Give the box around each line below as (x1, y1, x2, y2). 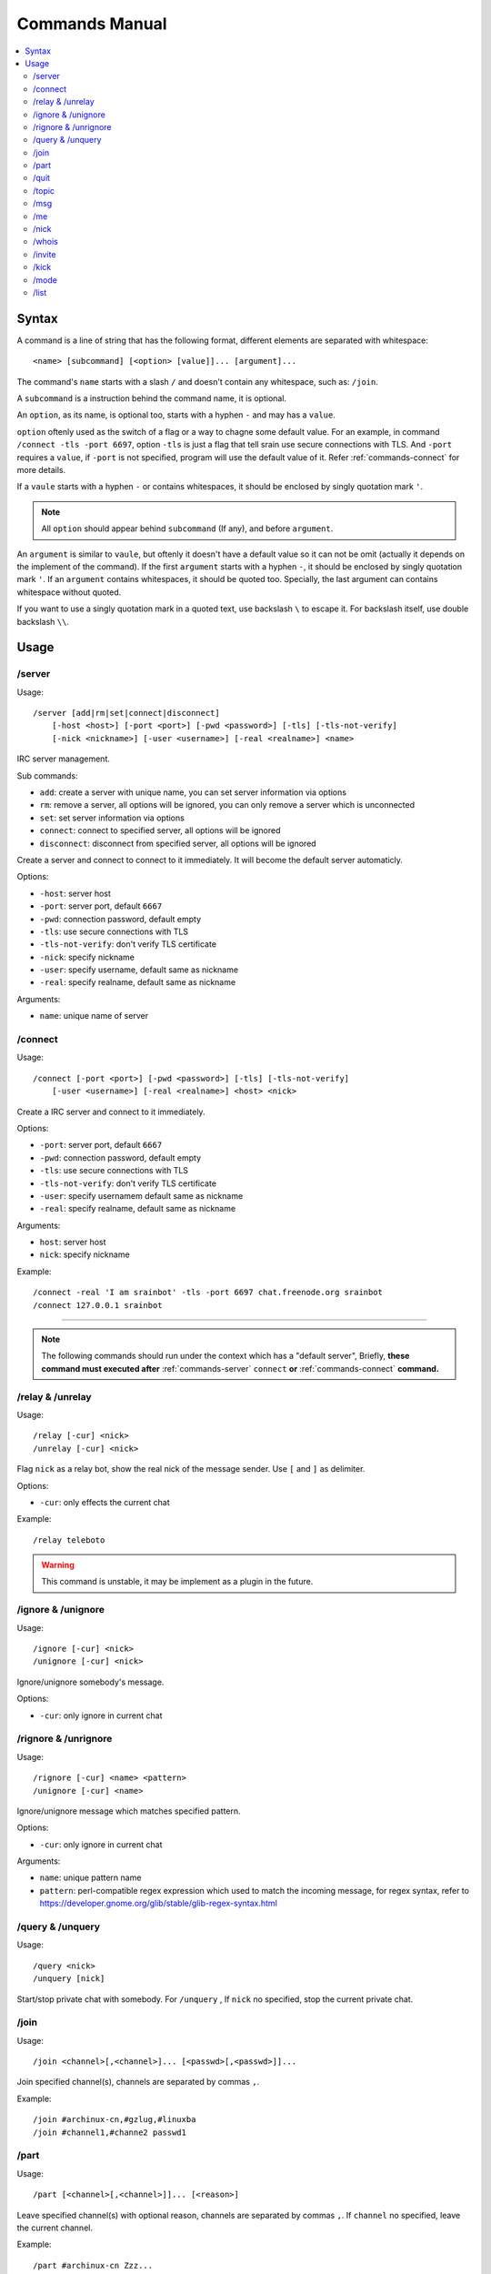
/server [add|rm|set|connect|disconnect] (33, 708, 220, 719)
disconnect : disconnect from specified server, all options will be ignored (39, 838, 317, 849)
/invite (33, 248, 56, 259)
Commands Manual (16, 14, 167, 34)
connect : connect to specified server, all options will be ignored (39, 825, 281, 836)
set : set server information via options (39, 812, 185, 823)
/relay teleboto (33, 1534, 105, 1545)
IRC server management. (16, 753, 111, 764)
